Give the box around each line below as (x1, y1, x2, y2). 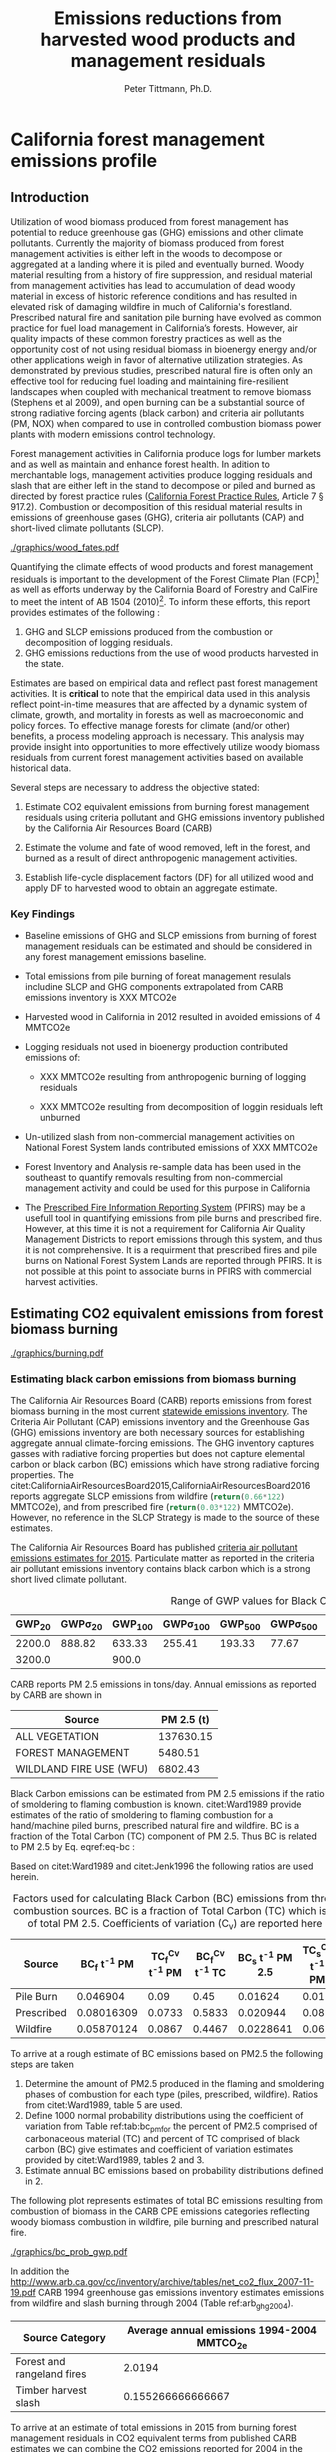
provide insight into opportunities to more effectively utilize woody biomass (10, 741, 320, 753)
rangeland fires (15, 2367, 87, 2381)
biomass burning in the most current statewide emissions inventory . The (10, 1405, 308, 1417)
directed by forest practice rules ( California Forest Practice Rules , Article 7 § (10, 490, 324, 502)
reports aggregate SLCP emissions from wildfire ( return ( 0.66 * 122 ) (10, 1490, 286, 1502)
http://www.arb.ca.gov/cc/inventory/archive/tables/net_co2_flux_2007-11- (10, 2276, 315, 2288)
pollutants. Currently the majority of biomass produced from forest (10, 237, 285, 249)
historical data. (10, 762, 72, 774)
